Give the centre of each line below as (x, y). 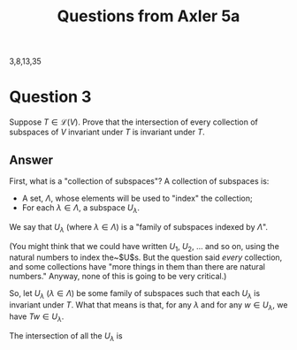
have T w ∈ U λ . (37, 317)
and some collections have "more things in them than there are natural (137, 267)
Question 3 (50, 97)
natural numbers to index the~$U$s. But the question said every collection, (146, 257)
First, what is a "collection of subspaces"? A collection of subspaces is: (139, 181)
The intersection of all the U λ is (66, 336)
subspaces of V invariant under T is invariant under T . (107, 132)
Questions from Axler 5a (148, 16)
